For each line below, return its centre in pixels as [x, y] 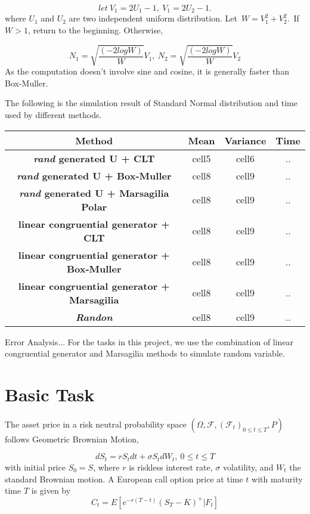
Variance [245, 140]
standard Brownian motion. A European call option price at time [124, 479]
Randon [94, 317]
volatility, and [248, 467]
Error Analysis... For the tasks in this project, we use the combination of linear [149, 341]
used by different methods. [53, 114]
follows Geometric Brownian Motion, [72, 439]
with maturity [277, 479]
